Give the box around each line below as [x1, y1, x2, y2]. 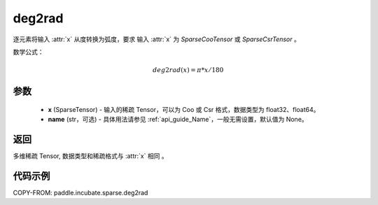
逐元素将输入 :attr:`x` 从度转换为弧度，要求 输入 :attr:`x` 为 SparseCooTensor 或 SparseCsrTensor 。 [13, 35, 300, 43]
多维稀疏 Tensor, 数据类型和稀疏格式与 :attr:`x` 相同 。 [13, 152, 168, 160]
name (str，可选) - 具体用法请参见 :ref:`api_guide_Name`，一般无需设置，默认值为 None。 [48, 115, 308, 124]
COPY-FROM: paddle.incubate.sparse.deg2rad [13, 188, 148, 197]
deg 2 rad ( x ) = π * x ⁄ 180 [153, 66, 224, 74]
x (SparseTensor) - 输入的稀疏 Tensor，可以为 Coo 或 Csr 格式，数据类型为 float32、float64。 [48, 105, 320, 113]
